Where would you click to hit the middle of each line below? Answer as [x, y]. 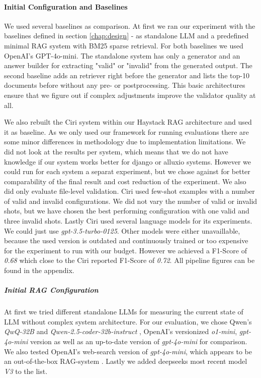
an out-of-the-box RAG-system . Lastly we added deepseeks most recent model [126, 361]
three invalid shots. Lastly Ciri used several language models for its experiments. [128, 221]
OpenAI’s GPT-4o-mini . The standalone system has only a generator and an [122, 55]
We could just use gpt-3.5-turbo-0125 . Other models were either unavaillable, [122, 230]
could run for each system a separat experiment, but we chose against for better [127, 171]
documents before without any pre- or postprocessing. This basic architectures [125, 85]
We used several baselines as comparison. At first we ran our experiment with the [130, 25]
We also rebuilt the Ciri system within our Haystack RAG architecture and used [128, 122]
